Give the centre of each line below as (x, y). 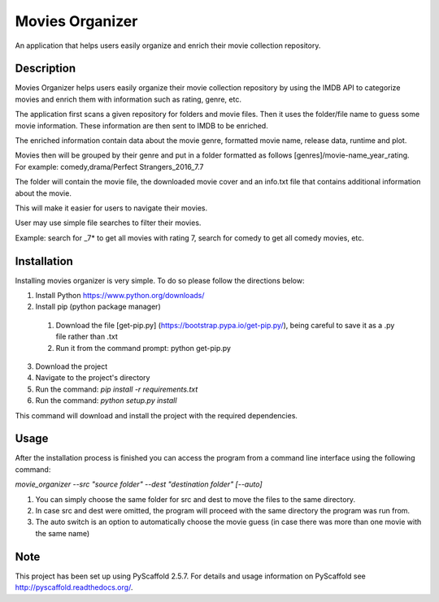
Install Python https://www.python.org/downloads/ (120, 296)
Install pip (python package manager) (98, 307)
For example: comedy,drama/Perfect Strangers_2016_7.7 (109, 167)
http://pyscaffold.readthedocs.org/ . (74, 587)
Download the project (72, 366)
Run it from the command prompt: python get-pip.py (143, 348)
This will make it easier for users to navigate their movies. (111, 208)
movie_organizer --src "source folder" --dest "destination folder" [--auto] (139, 484)
